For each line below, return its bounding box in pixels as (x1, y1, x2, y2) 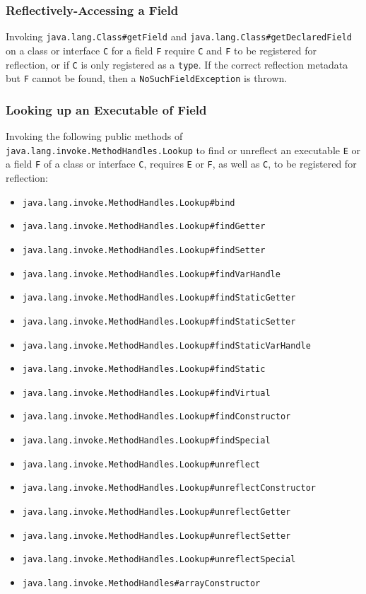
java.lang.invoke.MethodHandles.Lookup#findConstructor (22, 412, 291, 422)
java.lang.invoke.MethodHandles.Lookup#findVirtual (22, 388, 271, 398)
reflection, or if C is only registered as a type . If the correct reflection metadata (6, 57, 348, 71)
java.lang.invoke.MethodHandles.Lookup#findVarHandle (22, 269, 281, 279)
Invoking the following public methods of (6, 129, 183, 144)
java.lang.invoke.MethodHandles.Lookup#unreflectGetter (22, 507, 291, 518)
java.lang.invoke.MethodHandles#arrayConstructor (22, 578, 261, 589)
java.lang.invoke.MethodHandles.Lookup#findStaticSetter (22, 316, 296, 327)
